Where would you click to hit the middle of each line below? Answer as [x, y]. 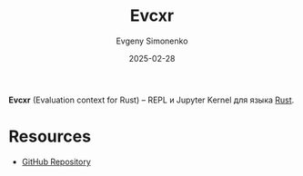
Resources [50, 137]
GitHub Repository [56, 161]
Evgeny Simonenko [152, 41]
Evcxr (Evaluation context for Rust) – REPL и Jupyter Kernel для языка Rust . [151, 100]
